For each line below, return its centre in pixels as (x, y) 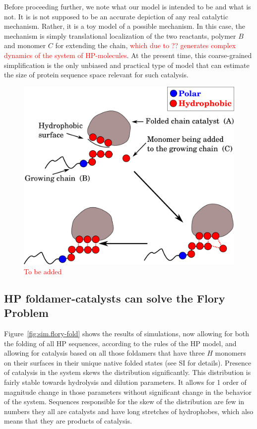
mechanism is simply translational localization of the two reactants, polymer (120, 35)
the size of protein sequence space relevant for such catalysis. (96, 75)
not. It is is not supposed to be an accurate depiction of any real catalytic (116, 16)
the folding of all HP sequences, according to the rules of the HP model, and (120, 343)
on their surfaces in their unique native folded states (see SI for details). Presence (128, 362)
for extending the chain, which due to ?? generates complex (146, 45)
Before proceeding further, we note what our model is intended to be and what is (128, 6)
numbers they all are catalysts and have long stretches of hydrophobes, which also (129, 411)
